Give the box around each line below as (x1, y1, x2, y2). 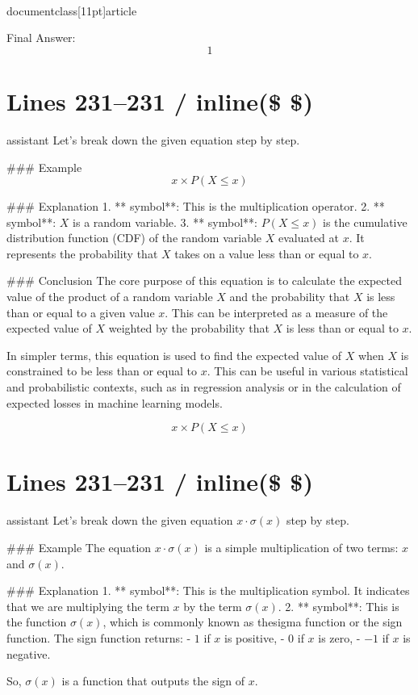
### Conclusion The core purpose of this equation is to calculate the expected (6, 272, 402, 289)
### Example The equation (6, 538, 152, 555)
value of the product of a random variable (6, 288, 213, 305)
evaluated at (278, 229, 340, 246)
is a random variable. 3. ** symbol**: (73, 213, 257, 230)
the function (6, 613, 67, 630)
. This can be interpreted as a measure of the (165, 304, 388, 320)
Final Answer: (6, 29, 76, 46)
